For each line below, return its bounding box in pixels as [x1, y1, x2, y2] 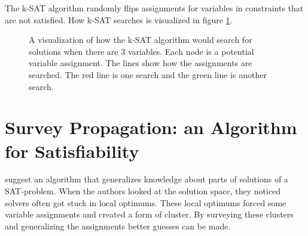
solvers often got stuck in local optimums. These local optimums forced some [5, 196, 286, 209]
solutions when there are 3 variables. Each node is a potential [29, 45, 254, 57]
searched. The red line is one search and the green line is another [29, 68, 267, 80]
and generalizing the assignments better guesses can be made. [5, 219, 231, 232]
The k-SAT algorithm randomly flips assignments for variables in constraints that [5, 2, 304, 14]
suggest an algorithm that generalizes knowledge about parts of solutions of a [5, 173, 288, 185]
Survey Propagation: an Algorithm [5, 115, 297, 139]
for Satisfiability [5, 138, 139, 163]
